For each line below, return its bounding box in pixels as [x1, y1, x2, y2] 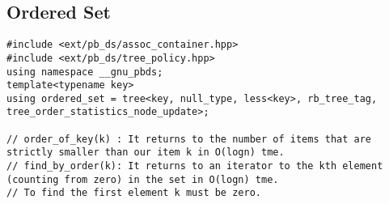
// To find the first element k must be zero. [6, 187, 261, 199]
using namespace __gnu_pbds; [6, 66, 163, 78]
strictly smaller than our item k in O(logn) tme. [6, 147, 285, 159]
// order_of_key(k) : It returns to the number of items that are [6, 133, 372, 145]
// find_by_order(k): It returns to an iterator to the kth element [6, 160, 383, 172]
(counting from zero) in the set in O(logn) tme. [6, 173, 279, 185]
